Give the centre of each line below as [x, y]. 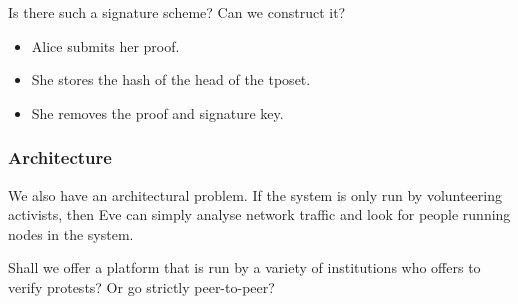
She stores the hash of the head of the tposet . [171, 79]
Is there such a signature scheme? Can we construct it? [177, 12]
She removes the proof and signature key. [157, 112]
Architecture [60, 157]
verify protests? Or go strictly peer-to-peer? [141, 286]
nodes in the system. [71, 233]
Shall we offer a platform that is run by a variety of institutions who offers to [244, 267]
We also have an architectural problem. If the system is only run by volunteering [255, 194]
